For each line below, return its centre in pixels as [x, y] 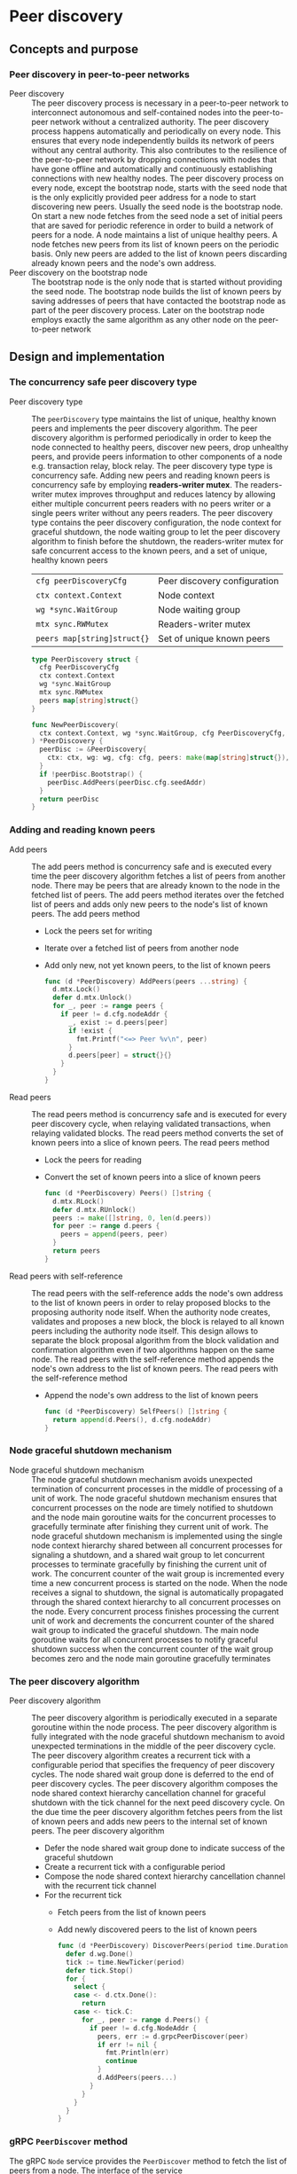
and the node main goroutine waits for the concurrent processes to [154, 1517]
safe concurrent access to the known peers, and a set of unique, [149, 551]
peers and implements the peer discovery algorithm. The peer [145, 428]
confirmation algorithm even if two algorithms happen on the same [153, 1349]
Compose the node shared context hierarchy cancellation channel [164, 1876]
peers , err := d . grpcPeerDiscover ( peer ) [173, 2037]
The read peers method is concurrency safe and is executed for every [159, 1114]
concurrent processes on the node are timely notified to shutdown [152, 1507]
